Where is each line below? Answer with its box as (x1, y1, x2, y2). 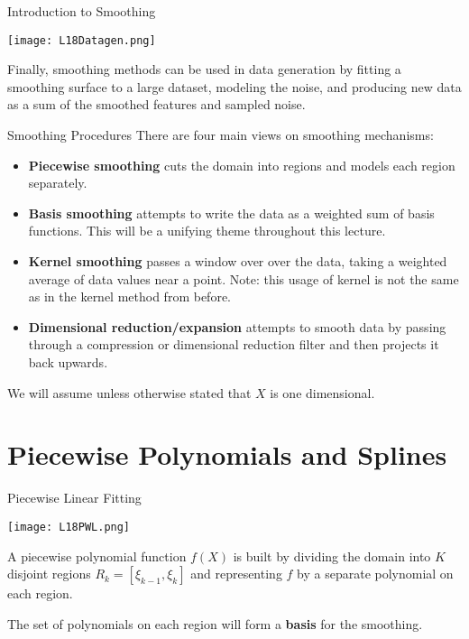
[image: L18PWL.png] (7, 520, 131, 533)
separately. (28, 173, 87, 192)
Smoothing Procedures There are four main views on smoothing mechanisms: (7, 125, 434, 144)
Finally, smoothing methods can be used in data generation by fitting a (7, 60, 401, 79)
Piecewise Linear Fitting (7, 488, 142, 507)
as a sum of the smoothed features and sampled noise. (7, 95, 306, 114)
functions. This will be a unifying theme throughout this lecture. (28, 221, 386, 240)
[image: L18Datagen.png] (7, 33, 156, 47)
